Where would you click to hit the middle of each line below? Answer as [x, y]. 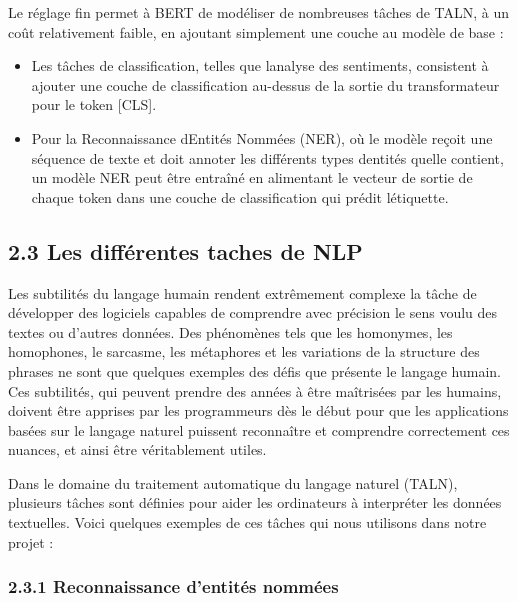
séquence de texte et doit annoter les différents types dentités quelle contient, [267, 157]
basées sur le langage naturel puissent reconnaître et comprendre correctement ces [259, 429]
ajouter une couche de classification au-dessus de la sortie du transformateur [265, 84]
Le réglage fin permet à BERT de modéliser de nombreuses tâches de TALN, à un [259, 12]
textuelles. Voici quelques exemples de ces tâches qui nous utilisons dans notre [247, 522]
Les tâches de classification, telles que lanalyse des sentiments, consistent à [260, 65]
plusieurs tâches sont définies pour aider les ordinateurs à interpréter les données [255, 502]
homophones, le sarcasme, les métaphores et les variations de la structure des [244, 351]
